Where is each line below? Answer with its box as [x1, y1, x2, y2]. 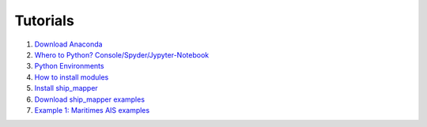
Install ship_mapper [34, 84, 98, 93]
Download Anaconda [34, 39, 103, 49]
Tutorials [14, 12, 74, 29]
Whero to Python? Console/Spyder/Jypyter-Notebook [34, 50, 210, 59]
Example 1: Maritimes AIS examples [34, 105, 150, 114]
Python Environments [34, 62, 104, 71]
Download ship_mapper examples [34, 95, 145, 104]
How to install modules [34, 72, 109, 82]
